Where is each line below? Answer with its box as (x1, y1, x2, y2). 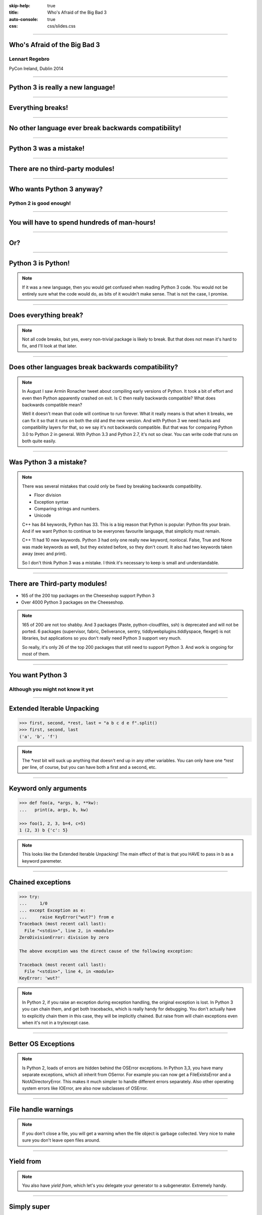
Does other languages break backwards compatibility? (9, 363, 178, 371)
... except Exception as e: (19, 907, 86, 913)
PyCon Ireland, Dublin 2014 (9, 66, 64, 71)
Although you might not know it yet (9, 686, 94, 693)
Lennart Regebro (9, 55, 49, 62)
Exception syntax (34, 499, 69, 505)
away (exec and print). (22, 551, 67, 556)
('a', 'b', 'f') (19, 734, 58, 739)
